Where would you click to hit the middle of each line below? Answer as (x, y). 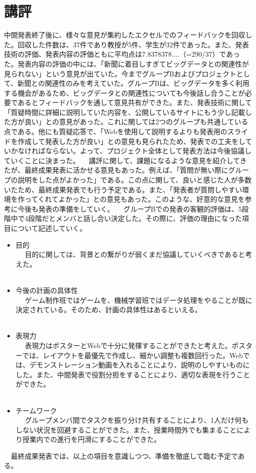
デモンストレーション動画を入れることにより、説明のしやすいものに (140, 365)
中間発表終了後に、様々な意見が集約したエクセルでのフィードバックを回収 (125, 35)
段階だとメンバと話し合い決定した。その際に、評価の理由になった (135, 218)
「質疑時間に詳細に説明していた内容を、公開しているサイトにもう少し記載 (125, 112)
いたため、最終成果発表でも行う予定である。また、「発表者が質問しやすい (123, 189)
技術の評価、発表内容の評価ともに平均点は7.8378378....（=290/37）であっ (122, 54)
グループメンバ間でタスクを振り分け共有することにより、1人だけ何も (137, 420)
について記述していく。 (49, 228)
